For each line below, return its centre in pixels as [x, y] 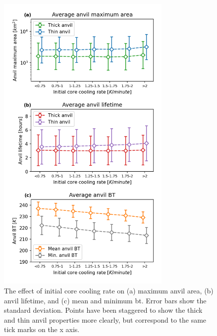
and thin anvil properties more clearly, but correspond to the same [105, 319]
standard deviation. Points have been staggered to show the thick [103, 310]
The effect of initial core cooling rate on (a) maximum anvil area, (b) [109, 290]
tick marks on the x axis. [42, 329]
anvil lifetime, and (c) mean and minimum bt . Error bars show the [105, 300]
